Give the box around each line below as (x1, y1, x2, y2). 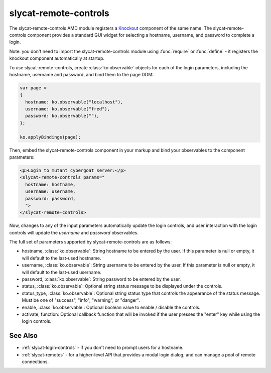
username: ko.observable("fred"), (25, 106, 110, 112)
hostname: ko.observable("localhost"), (25, 99, 123, 105)
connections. (22, 359, 49, 365)
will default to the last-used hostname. (22, 255, 101, 261)
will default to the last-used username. (22, 269, 101, 275)
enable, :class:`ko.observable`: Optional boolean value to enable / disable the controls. (22, 304, 201, 310)
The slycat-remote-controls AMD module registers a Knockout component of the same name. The (9, 25, 212, 31)
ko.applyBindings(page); (20, 134, 81, 140)
